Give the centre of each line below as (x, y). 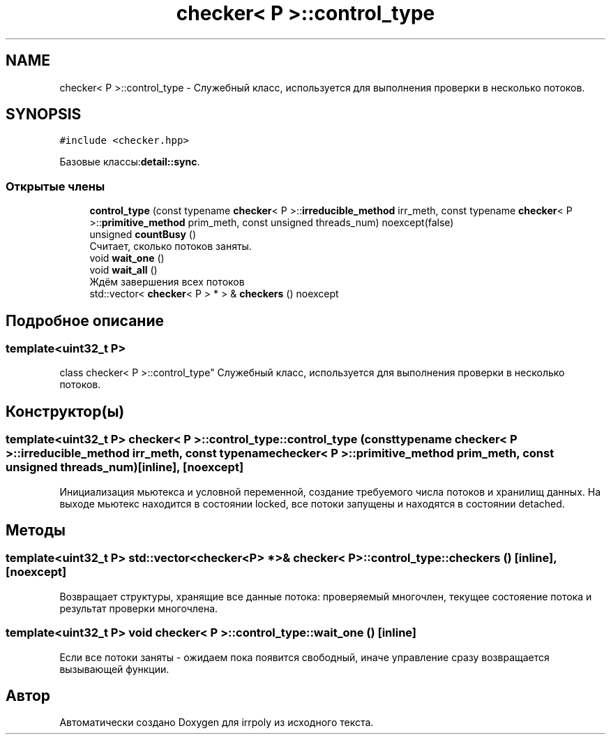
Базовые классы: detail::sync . (130, 162)
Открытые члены (55, 186)
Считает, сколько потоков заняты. (171, 246)
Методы (36, 531)
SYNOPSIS (44, 114)
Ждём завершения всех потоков (167, 282)
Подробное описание (85, 320)
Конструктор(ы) (65, 411)
